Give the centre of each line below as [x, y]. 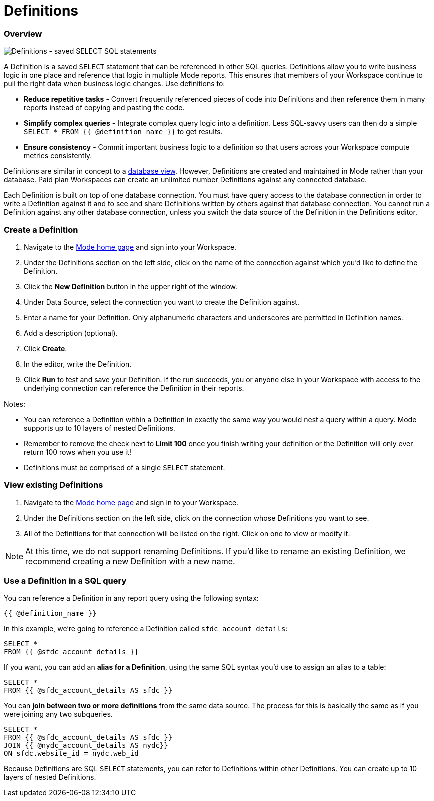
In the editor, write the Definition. [78, 364]
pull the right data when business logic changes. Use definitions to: [115, 84]
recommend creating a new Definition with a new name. [130, 561]
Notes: [15, 404]
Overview [23, 33]
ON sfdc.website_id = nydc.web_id [71, 754]
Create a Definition [41, 230]
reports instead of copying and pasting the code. [104, 108]
